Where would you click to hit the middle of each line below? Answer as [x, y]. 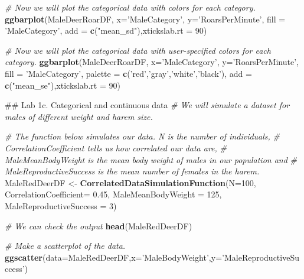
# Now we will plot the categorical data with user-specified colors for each [138, 50]
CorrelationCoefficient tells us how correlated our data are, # [116, 147]
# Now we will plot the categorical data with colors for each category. [130, 7]
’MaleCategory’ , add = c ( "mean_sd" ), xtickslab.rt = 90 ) [106, 30]
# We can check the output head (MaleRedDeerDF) [99, 226]
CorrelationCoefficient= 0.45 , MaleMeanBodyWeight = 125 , [113, 194]
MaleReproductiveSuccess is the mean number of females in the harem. [132, 171]
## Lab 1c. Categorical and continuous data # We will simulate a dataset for [147, 105]
